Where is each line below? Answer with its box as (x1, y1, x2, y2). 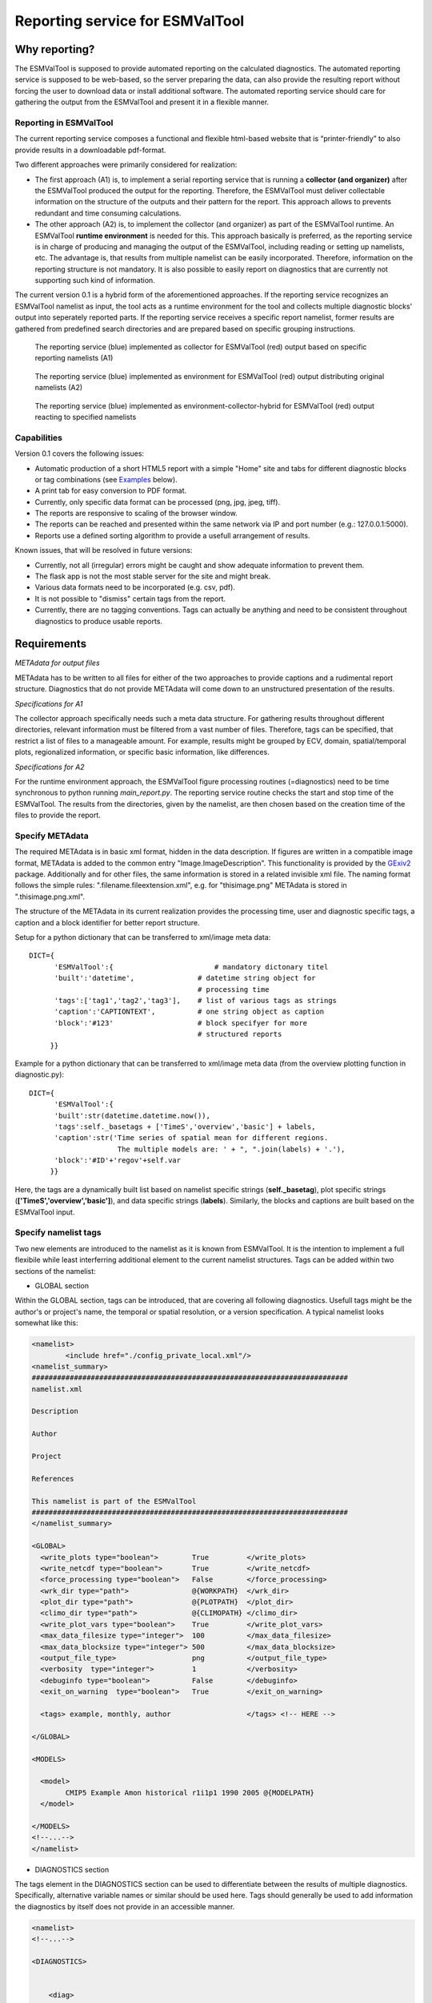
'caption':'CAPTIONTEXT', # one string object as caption (54, 1007, 325, 1017)
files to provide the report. (14, 810, 102, 820)
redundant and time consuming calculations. (34, 208, 182, 218)
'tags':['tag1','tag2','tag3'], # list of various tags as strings (54, 996, 338, 1005)
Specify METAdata (14, 830, 89, 841)
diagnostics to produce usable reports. (34, 616, 163, 626)
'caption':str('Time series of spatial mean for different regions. (54, 1134, 329, 1143)
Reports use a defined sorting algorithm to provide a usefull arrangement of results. (34, 530, 310, 540)
